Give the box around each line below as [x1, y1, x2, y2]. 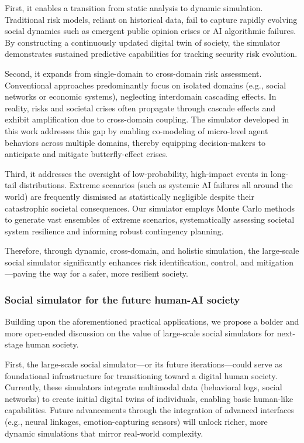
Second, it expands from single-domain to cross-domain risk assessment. [5, 67, 262, 79]
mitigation [257, 255, 294, 268]
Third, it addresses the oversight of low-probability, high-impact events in [5, 167, 268, 179]
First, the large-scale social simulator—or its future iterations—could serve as [5, 358, 282, 370]
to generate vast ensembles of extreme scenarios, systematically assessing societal [5, 213, 295, 226]
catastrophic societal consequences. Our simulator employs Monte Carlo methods [5, 202, 295, 214]
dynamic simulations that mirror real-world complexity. [5, 427, 203, 439]
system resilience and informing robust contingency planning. [5, 224, 224, 237]
